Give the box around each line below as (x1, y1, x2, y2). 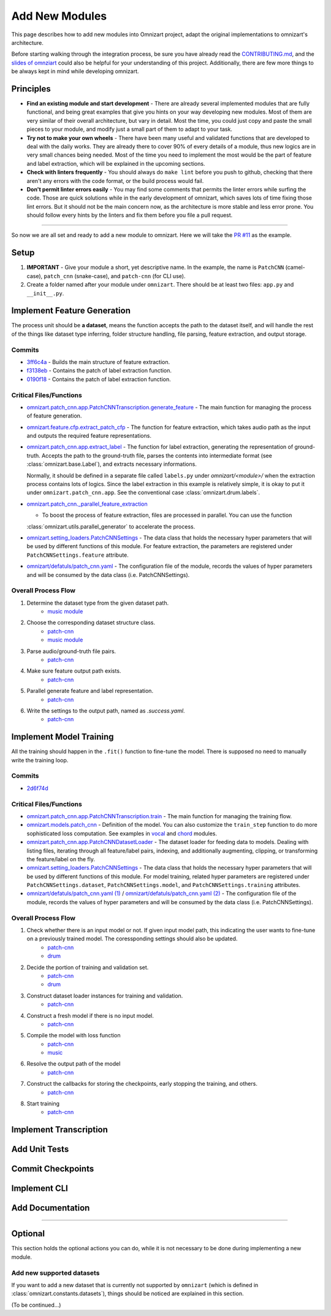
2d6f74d (26, 784, 48, 792)
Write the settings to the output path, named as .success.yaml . (26, 707, 185, 714)
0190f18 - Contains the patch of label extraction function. (26, 375, 171, 383)
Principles (11, 83, 51, 94)
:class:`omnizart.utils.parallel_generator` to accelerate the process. (26, 522, 196, 530)
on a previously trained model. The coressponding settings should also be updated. (26, 935, 238, 942)
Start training (26, 1100, 60, 1107)
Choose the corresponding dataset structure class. (26, 619, 156, 626)
